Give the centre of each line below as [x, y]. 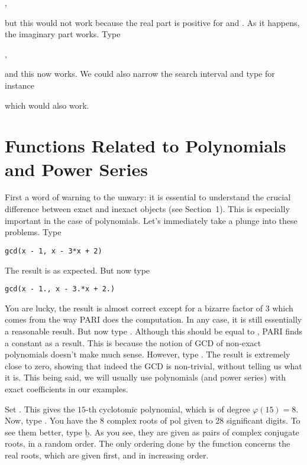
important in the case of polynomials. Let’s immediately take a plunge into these [151, 220]
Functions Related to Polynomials [146, 146]
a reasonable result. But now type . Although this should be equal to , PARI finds [154, 331]
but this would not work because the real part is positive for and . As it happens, [152, 22]
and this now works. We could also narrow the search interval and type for [140, 74]
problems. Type [33, 232]
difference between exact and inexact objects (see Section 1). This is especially [147, 209]
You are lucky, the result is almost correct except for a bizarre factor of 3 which [149, 308]
